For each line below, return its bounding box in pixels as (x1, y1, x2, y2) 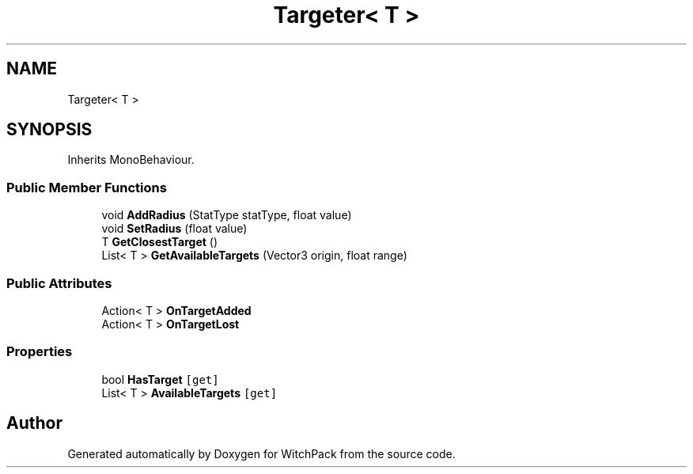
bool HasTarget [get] (101, 372, 219, 386)
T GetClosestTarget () (101, 235, 218, 249)
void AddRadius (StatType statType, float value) (101, 208, 352, 222)
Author (6, 413, 62, 434)
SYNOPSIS (6, 119, 93, 140)
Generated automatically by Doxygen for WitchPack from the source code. (67, 446, 456, 461)
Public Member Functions (6, 179, 167, 195)
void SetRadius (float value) (101, 222, 248, 236)
